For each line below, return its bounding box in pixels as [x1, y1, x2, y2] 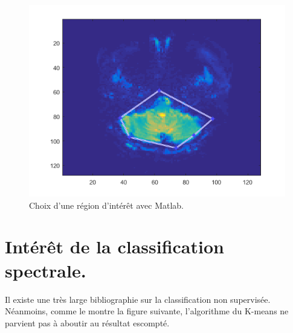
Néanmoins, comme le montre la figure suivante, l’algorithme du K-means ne [5, 305, 289, 317]
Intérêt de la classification [5, 234, 224, 259]
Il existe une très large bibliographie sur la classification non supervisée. [5, 293, 271, 305]
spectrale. [5, 258, 86, 282]
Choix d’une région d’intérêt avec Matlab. [29, 198, 184, 211]
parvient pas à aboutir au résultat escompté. [5, 316, 170, 329]
